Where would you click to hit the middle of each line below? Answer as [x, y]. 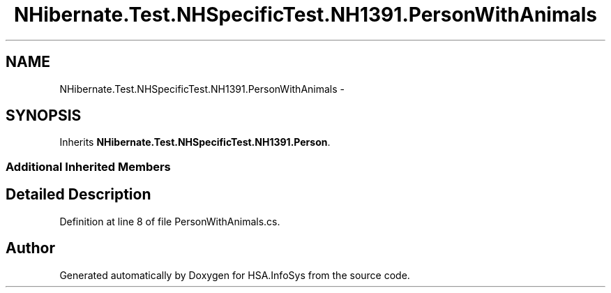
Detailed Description [78, 195]
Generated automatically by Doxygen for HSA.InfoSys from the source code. [235, 275]
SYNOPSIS [44, 116]
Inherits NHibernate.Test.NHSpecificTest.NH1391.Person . [195, 142]
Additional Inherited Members [88, 166]
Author [30, 248]
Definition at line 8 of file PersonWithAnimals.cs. [170, 221]
